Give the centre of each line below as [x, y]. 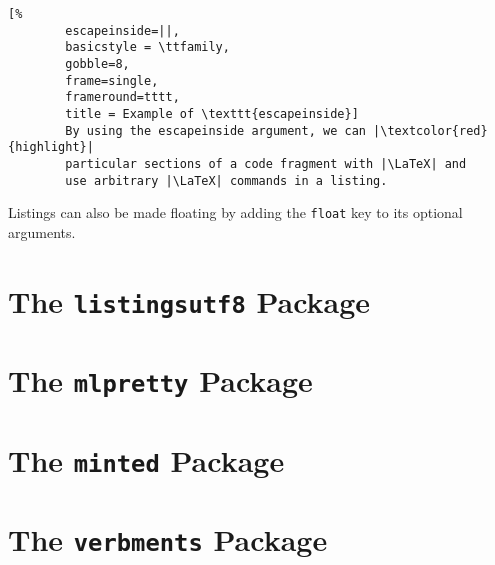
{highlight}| [51, 147]
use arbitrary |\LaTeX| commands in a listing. [226, 180]
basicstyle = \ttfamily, [147, 47]
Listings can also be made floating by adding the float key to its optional [235, 212]
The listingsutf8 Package [189, 300]
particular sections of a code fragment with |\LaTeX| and [266, 163]
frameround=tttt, [122, 97]
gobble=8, [97, 63]
